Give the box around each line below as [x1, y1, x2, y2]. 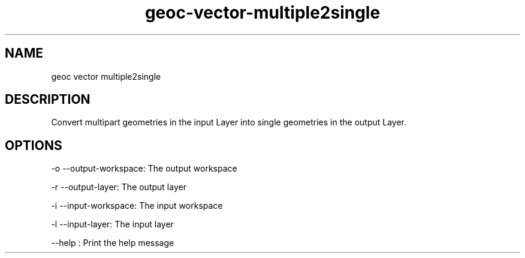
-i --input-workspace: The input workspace [51, 200, 223, 211]
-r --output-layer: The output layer [51, 182, 186, 193]
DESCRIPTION [5, 92, 90, 107]
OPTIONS [5, 137, 62, 153]
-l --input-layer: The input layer [51, 219, 174, 230]
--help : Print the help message [51, 238, 174, 248]
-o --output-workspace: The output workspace [51, 163, 237, 174]
